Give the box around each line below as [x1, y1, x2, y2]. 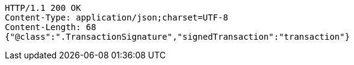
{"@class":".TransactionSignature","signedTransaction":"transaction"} [5, 32, 350, 42]
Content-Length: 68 [5, 22, 96, 32]
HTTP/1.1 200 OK [5, 3, 81, 13]
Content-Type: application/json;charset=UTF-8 [5, 13, 228, 22]
